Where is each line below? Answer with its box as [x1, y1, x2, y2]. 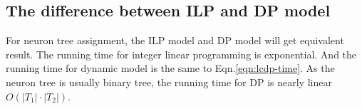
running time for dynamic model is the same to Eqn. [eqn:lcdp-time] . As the [6, 61, 335, 76]
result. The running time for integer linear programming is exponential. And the [6, 46, 357, 61]
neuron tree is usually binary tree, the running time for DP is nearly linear [6, 74, 332, 89]
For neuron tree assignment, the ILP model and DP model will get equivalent [6, 33, 344, 48]
